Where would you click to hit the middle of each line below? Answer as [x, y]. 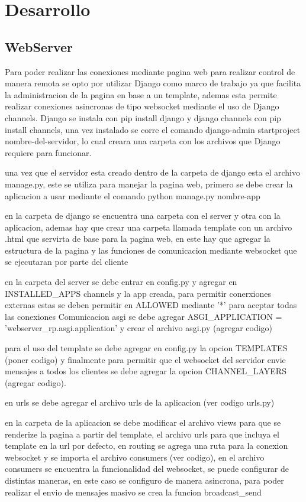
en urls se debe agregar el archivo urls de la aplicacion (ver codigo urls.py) [140, 402]
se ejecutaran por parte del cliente [67, 262]
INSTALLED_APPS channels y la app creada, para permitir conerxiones [138, 293]
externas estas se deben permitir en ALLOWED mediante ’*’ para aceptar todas [151, 305]
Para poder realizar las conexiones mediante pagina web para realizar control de [150, 71]
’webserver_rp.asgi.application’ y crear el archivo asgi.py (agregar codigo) [139, 328]
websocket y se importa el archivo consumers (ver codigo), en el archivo [135, 457]
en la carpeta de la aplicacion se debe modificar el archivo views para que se [143, 422]
